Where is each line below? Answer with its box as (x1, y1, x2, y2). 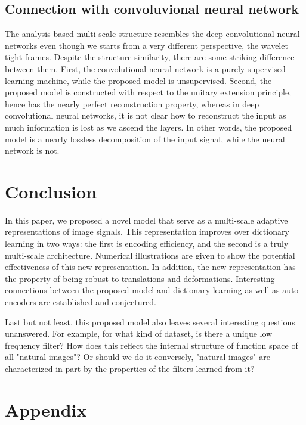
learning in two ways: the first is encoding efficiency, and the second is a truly (5, 237, 289, 250)
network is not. (5, 144, 60, 157)
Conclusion (5, 179, 97, 203)
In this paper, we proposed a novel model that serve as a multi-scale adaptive (5, 213, 288, 226)
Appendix (5, 397, 87, 421)
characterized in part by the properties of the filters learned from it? (5, 362, 255, 374)
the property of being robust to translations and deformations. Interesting (5, 272, 275, 284)
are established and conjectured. (39, 296, 156, 308)
